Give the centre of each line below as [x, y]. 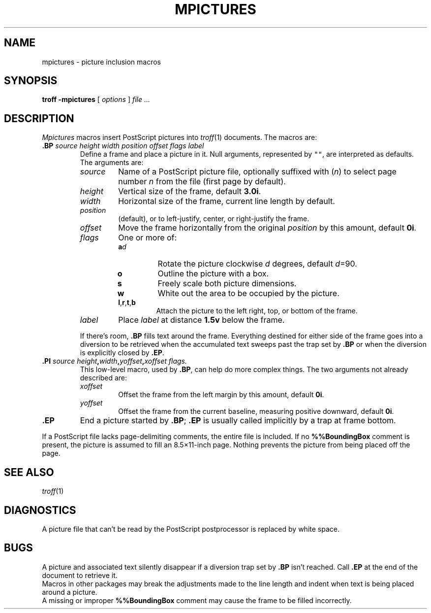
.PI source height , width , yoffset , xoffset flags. [115, 361]
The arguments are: [112, 163]
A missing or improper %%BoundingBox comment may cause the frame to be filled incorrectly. [197, 600]
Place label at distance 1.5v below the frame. [201, 320]
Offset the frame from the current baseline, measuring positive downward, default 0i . [256, 411]
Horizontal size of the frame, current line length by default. [227, 201]
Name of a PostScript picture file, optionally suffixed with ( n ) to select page [257, 172]
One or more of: [148, 238]
